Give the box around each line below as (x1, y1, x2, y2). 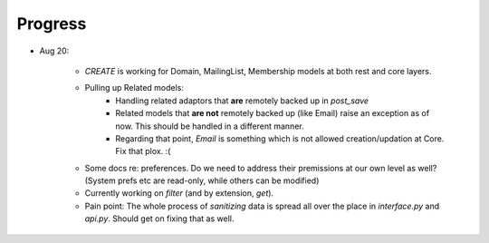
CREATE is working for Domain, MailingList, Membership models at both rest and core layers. (84, 65, 432, 76)
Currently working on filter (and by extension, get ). (84, 188, 274, 199)
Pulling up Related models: (84, 83, 185, 93)
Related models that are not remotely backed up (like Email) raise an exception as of (115, 108, 430, 119)
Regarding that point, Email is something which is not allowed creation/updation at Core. (115, 132, 445, 144)
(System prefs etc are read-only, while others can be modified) (84, 175, 320, 186)
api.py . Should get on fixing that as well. (84, 213, 235, 224)
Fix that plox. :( (115, 146, 171, 157)
